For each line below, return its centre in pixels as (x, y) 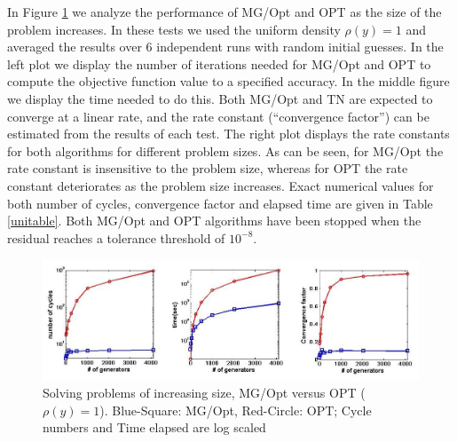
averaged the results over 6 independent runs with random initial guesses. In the (225, 47)
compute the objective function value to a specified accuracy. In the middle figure (228, 81)
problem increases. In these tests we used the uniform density (174, 29)
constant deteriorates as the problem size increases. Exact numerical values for (221, 185)
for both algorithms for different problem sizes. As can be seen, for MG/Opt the (225, 150)
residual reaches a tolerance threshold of (116, 237)
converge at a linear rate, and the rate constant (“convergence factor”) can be (218, 116)
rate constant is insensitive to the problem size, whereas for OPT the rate (208, 168)
